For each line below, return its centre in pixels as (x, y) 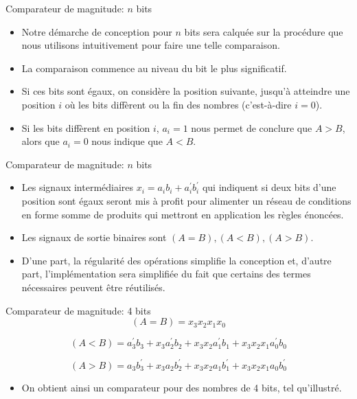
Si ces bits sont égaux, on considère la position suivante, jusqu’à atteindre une (186, 91)
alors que (41, 141)
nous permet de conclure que (252, 127)
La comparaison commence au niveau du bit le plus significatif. (154, 68)
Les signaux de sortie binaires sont (94, 237)
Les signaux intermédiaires (78, 187)
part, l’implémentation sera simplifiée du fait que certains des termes (166, 274)
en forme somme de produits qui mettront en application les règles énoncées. (183, 214)
